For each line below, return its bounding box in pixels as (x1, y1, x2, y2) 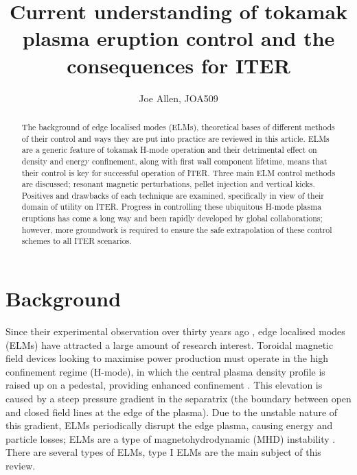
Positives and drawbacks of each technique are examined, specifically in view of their (21, 189, 324, 201)
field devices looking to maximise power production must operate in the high (5, 351, 329, 365)
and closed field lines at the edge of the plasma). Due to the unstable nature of (5, 404, 338, 419)
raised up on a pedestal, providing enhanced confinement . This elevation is (5, 378, 323, 392)
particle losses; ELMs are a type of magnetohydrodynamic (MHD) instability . (5, 431, 336, 446)
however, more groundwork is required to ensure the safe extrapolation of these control (21, 223, 332, 235)
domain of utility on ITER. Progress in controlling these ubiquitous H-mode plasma (21, 201, 322, 212)
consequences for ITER (67, 51, 290, 79)
